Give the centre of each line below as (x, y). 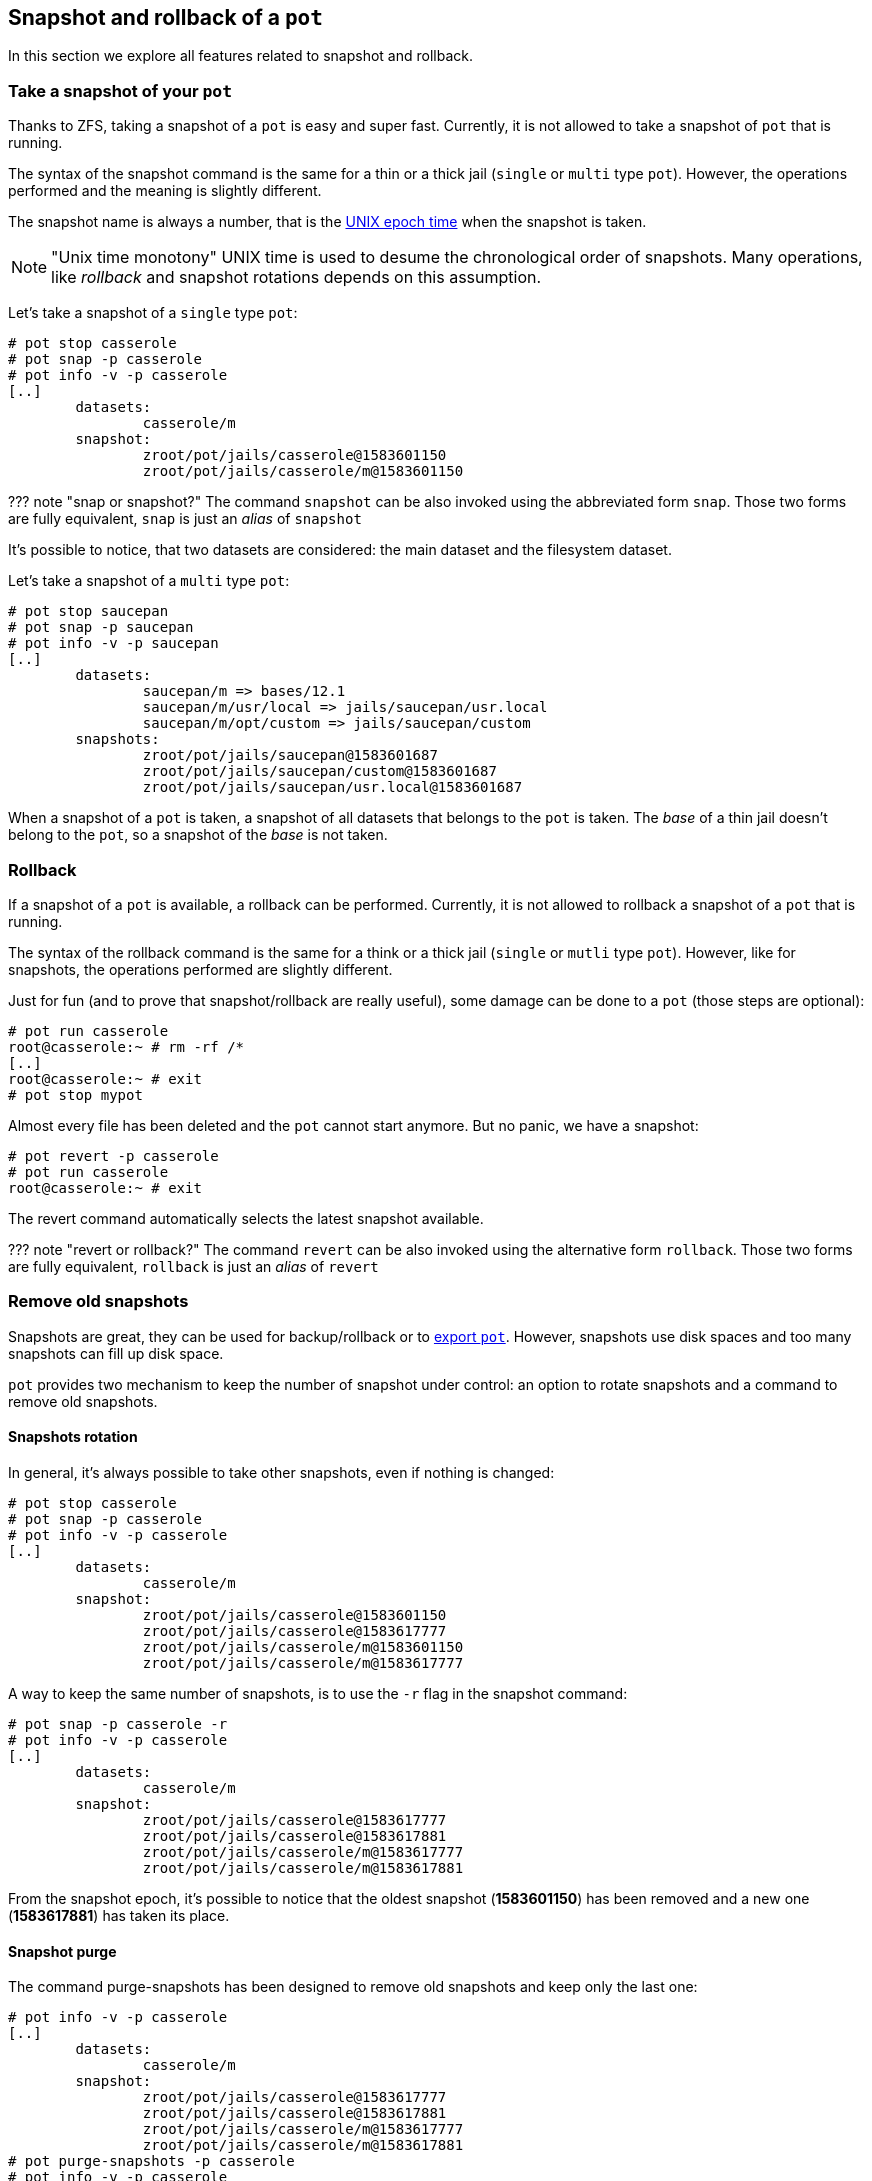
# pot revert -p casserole (113, 1155)
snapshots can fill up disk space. (116, 1353)
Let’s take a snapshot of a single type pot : (153, 313)
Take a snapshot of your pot (120, 90)
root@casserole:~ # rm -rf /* (126, 1046)
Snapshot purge (62, 1951)
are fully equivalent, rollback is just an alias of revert (193, 1266)
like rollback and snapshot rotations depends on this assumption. (296, 277)
